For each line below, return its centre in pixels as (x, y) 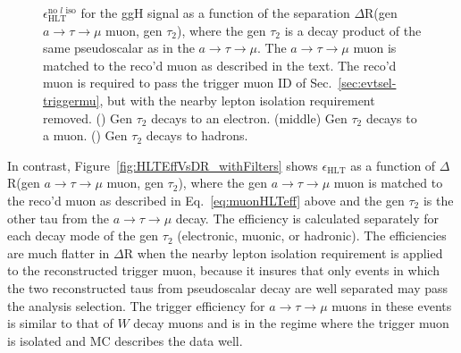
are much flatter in (59, 252)
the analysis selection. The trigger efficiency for (136, 305)
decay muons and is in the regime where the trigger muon (291, 323)
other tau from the (59, 218)
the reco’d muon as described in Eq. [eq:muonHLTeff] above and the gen (206, 200)
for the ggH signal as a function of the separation (215, 13)
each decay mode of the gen (83, 235)
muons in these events (392, 305)
